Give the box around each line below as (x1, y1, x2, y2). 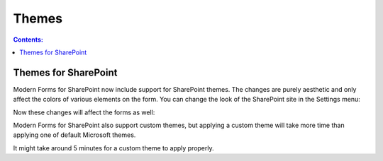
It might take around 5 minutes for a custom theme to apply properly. (13, 143, 214, 152)
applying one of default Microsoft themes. (13, 131, 136, 139)
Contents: (13, 35, 44, 44)
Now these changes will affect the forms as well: (13, 108, 155, 117)
